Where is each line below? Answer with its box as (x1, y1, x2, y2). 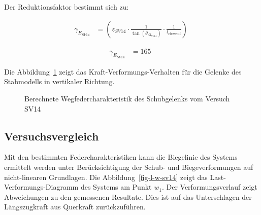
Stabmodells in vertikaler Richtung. (4, 76, 115, 87)
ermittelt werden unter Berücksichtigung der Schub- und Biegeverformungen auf (4, 162, 253, 172)
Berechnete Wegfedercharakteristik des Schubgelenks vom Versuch (24, 93, 230, 104)
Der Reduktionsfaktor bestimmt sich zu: (4, 2, 129, 12)
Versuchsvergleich (4, 128, 99, 144)
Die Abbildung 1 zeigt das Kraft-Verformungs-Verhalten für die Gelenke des (4, 66, 242, 77)
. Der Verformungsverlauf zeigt (161, 182, 257, 192)
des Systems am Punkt (80, 182, 152, 192)
